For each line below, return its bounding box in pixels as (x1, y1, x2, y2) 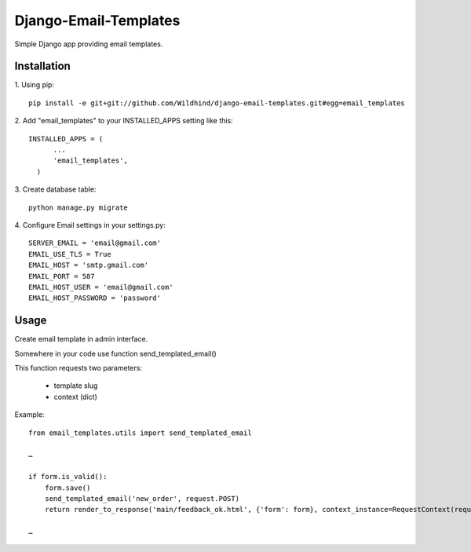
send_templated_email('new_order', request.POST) (44, 494, 239, 503)
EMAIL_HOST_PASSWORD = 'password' (28, 294, 161, 302)
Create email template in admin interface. (14, 334, 148, 344)
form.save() (44, 483, 91, 492)
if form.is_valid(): (28, 472, 108, 481)
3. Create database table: (14, 185, 97, 194)
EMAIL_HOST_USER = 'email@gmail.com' (28, 283, 174, 291)
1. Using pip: (14, 80, 55, 90)
